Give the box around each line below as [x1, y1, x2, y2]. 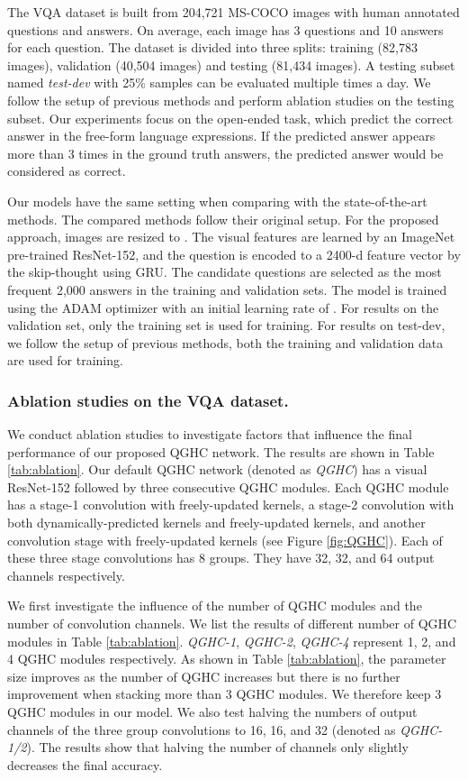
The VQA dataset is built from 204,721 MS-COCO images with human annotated [7, 3, 460, 21]
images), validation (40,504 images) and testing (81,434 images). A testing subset [7, 55, 455, 74]
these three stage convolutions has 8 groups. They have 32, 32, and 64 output [7, 548, 435, 567]
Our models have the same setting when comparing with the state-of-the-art [7, 191, 427, 210]
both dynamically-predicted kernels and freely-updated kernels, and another [7, 513, 426, 532]
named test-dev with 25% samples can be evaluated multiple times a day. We [7, 73, 431, 92]
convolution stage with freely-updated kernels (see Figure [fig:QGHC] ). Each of [7, 530, 443, 549]
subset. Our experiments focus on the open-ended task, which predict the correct [7, 108, 454, 127]
